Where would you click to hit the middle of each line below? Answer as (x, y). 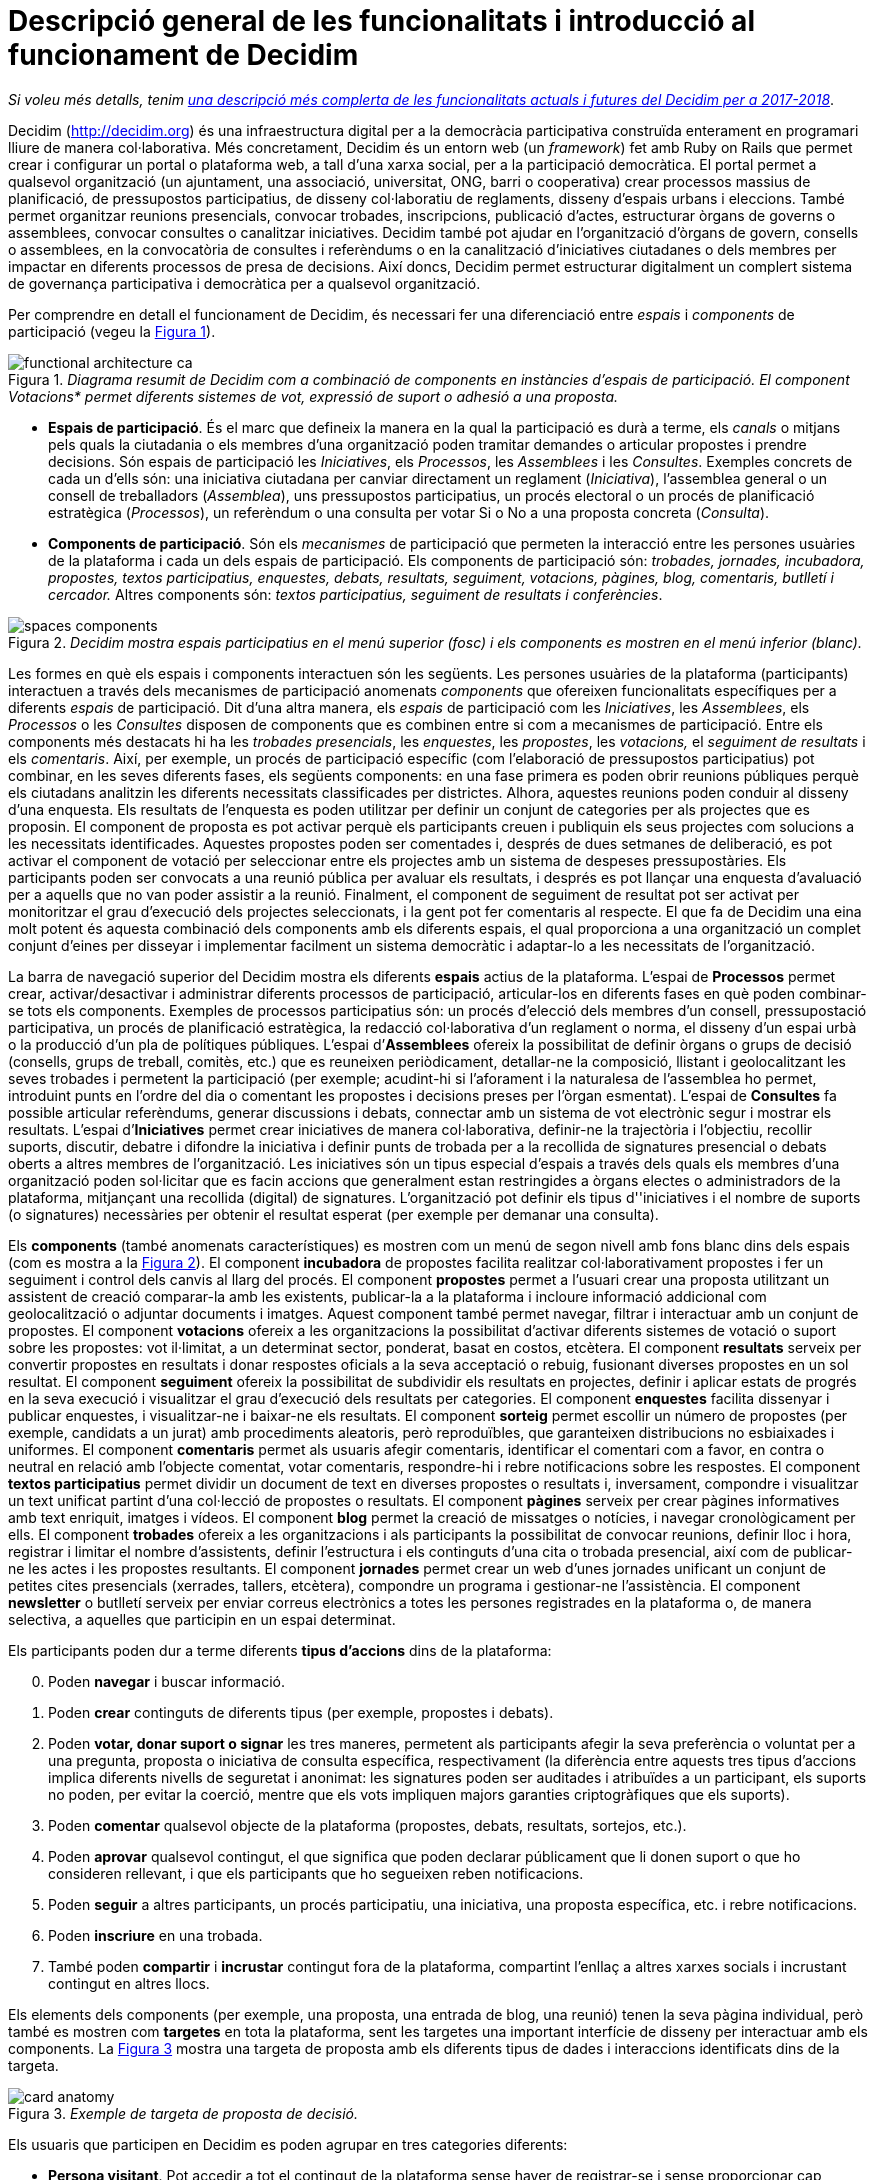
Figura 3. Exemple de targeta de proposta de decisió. (183, 2113)
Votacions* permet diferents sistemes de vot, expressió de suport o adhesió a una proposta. (313, 396)
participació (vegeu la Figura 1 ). (112, 331)
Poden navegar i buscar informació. (166, 1681)
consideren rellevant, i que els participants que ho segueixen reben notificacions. (316, 1873)
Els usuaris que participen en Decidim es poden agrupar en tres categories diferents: (288, 2144)
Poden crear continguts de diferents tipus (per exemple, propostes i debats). (301, 1712)
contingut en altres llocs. (129, 1983)
